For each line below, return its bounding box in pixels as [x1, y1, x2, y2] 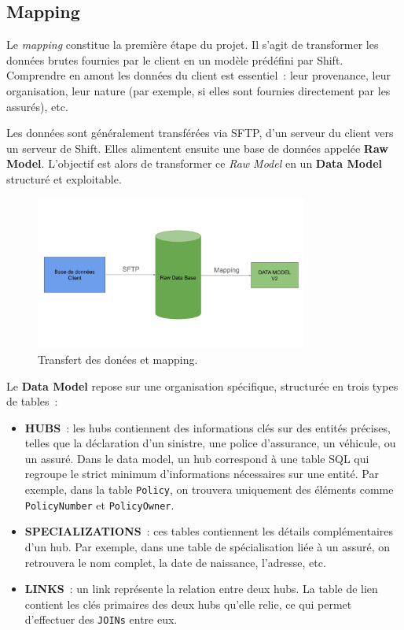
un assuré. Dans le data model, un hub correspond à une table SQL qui [24, 450, 369, 466]
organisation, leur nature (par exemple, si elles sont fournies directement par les [6, 82, 391, 98]
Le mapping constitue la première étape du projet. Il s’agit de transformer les [6, 36, 379, 53]
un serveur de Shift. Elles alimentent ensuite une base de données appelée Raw [6, 139, 388, 156]
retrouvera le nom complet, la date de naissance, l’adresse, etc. [24, 554, 326, 570]
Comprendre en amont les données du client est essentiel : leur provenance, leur [6, 67, 391, 83]
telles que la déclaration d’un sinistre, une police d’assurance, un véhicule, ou [24, 435, 396, 451]
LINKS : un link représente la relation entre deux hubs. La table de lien [24, 580, 378, 597]
